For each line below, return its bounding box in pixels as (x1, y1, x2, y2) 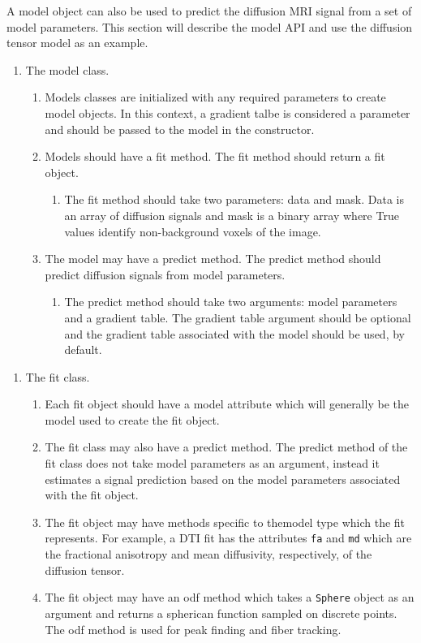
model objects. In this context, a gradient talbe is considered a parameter (45, 104, 410, 121)
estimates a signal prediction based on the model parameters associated (45, 470, 401, 487)
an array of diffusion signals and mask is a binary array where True (64, 206, 399, 223)
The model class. (25, 61, 110, 78)
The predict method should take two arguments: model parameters (64, 293, 397, 310)
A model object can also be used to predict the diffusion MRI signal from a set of (6, 2, 412, 19)
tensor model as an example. (6, 34, 148, 51)
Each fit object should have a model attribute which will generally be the (45, 395, 409, 412)
